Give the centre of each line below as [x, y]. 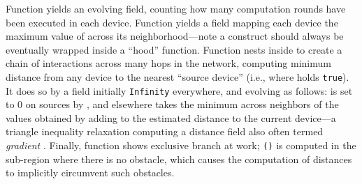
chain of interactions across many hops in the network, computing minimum [168, 63]
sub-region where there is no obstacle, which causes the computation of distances [179, 159]
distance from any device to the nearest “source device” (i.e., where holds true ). [178, 76]
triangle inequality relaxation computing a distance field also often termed [165, 131]
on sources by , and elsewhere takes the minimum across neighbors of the [182, 104]
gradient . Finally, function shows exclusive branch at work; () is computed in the [181, 145]
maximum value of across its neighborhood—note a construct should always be [175, 36]
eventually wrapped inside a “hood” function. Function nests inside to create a [174, 49]
